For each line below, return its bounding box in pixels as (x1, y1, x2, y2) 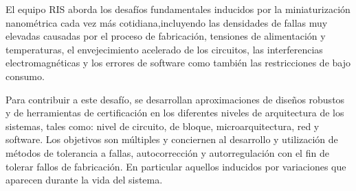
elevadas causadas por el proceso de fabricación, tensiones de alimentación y (5, 29, 326, 43)
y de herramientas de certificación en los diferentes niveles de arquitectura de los (5, 105, 344, 120)
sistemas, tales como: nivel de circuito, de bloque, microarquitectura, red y (5, 118, 320, 133)
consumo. (5, 68, 45, 83)
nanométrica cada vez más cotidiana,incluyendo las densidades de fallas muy (5, 15, 328, 29)
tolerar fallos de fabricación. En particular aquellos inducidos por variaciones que (5, 159, 346, 173)
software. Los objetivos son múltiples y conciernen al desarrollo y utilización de (5, 132, 338, 147)
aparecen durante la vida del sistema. (5, 173, 163, 187)
